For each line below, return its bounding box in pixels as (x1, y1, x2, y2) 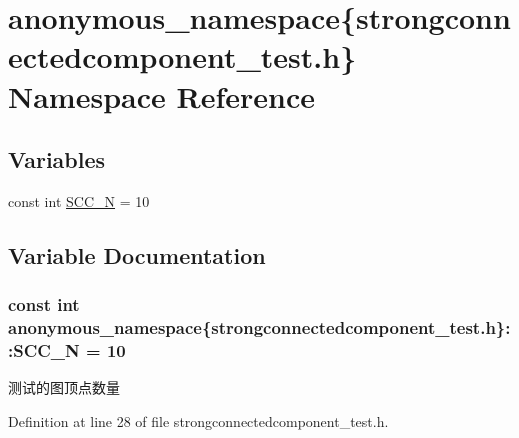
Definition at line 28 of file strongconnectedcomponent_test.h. (8, 410, 389, 431)
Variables (8, 144, 106, 175)
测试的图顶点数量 (8, 377, 120, 398)
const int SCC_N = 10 (8, 190, 150, 211)
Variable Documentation (8, 239, 266, 270)
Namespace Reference (8, 75, 315, 116)
